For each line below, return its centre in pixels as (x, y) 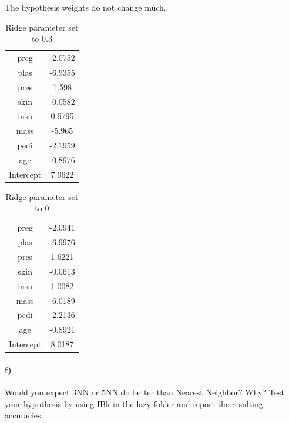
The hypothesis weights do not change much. (85, 7)
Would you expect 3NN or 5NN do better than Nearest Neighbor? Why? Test (144, 392)
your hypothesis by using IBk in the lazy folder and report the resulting (134, 403)
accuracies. (24, 415)
